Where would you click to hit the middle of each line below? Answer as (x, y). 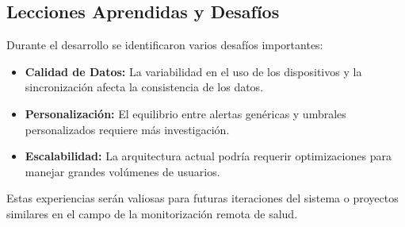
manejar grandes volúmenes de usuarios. (122, 171)
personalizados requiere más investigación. (127, 129)
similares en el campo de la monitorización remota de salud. (152, 213)
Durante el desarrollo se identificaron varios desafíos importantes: (165, 45)
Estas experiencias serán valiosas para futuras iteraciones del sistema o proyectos (202, 198)
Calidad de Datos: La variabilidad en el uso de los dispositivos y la (193, 71)
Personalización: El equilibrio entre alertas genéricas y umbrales (185, 113)
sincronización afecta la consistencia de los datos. (144, 87)
